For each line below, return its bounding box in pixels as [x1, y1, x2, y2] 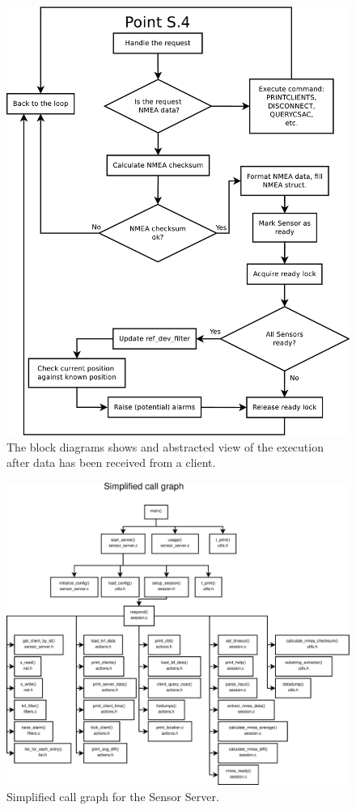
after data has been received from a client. [6, 454, 216, 471]
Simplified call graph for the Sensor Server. [6, 787, 219, 804]
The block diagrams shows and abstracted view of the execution [6, 438, 324, 455]
